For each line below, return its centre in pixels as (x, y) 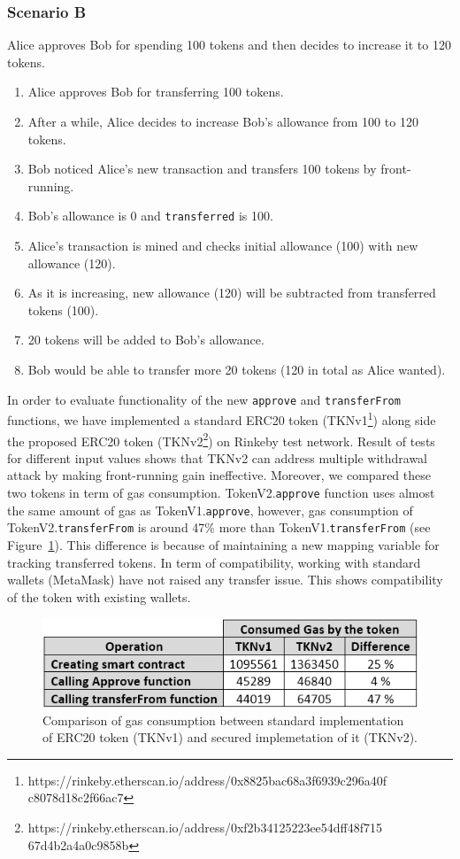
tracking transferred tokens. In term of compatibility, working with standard (214, 562)
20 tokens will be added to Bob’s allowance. (146, 340)
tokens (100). (63, 310)
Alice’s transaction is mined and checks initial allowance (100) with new (223, 246)
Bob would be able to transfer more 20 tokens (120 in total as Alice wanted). (237, 369)
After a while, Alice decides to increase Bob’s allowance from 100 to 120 (223, 121)
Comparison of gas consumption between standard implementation (223, 720)
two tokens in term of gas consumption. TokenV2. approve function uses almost (221, 492)
